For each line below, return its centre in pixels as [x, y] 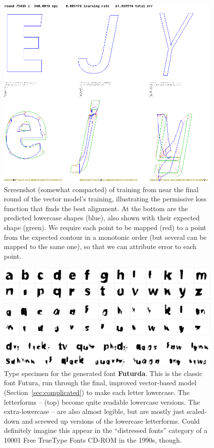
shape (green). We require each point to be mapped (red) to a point [105, 227]
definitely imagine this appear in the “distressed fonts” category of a [106, 430]
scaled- [197, 411]
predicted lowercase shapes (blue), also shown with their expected [102, 218]
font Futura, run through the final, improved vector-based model [100, 383]
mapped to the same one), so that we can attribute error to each [100, 246]
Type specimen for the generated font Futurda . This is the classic [103, 373]
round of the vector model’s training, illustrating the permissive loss [105, 199]
